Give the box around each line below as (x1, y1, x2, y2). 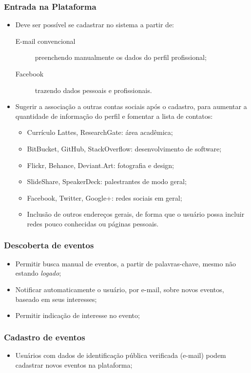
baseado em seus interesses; (15, 294, 97, 304)
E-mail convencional (15, 36, 76, 46)
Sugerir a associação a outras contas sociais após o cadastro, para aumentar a (15, 101, 247, 112)
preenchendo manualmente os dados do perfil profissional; (35, 52, 207, 62)
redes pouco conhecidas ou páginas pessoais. (27, 218, 159, 228)
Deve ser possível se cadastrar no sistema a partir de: (15, 19, 174, 30)
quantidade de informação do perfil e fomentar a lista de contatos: (15, 111, 213, 121)
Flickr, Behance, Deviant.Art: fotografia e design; (27, 160, 174, 170)
